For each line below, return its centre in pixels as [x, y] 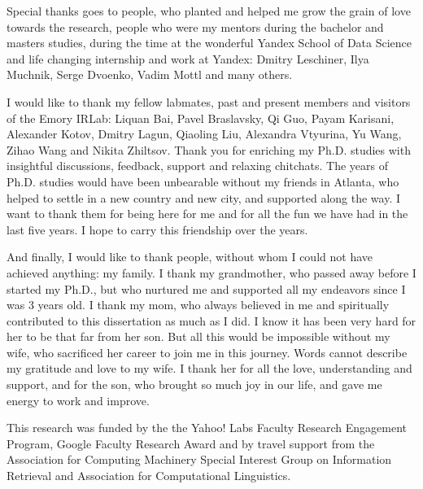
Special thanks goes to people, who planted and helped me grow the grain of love [209, 11]
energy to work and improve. [78, 400]
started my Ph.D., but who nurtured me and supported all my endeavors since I [206, 288]
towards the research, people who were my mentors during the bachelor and [195, 26]
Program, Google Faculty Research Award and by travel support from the [191, 443]
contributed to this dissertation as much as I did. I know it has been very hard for [211, 320]
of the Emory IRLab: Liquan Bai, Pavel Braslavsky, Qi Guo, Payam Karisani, [201, 118]
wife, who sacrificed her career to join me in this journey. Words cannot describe [207, 352]
